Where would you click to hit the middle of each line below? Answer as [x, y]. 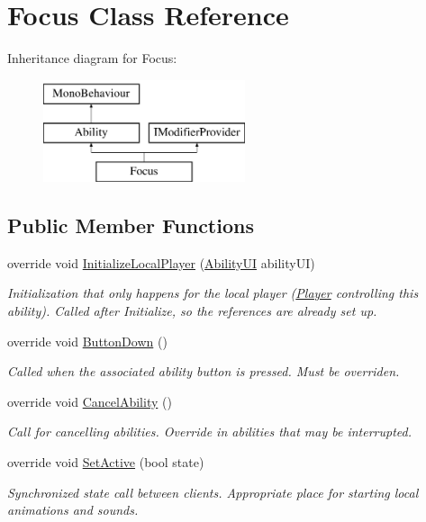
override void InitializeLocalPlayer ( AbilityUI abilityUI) [161, 262]
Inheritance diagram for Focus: [92, 58]
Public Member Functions [131, 225]
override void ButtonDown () [87, 341]
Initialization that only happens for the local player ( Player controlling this [213, 293]
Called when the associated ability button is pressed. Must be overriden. [204, 371]
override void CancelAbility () [90, 401]
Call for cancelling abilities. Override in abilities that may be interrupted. [209, 432]
